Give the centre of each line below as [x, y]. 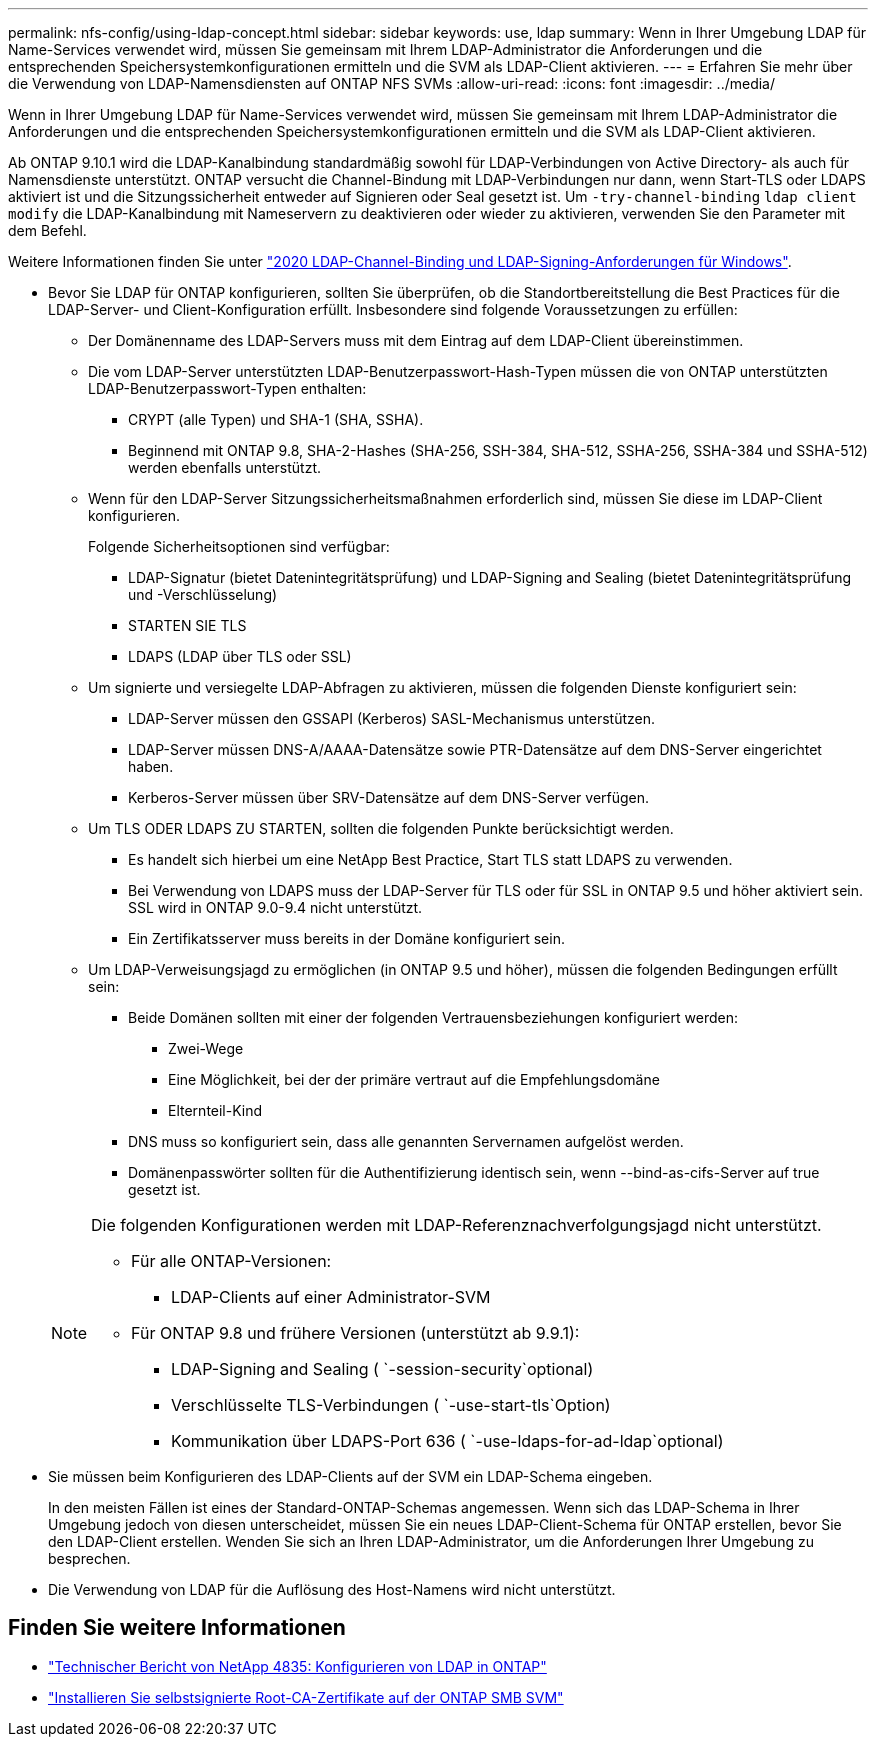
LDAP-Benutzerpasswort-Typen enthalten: [227, 388]
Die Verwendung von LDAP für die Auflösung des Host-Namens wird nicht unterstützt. [332, 1589]
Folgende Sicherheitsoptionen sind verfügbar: [239, 546]
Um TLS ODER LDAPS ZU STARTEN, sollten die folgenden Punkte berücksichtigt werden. [381, 828]
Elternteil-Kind [215, 1110]
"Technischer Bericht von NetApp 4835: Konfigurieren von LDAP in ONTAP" [297, 1666]
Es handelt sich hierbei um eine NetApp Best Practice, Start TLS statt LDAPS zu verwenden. [430, 859]
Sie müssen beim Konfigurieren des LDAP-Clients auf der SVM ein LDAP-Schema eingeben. [350, 1476]
